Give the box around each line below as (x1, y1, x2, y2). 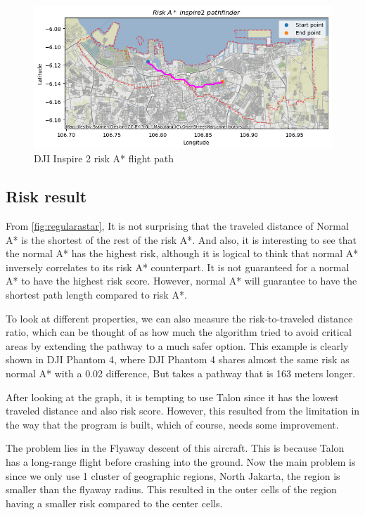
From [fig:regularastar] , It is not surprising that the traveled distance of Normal (6, 219, 349, 233)
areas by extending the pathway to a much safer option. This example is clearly (6, 338, 349, 353)
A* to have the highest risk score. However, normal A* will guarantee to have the (6, 273, 357, 288)
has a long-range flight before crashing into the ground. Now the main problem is (6, 454, 356, 469)
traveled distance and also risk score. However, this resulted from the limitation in (6, 403, 360, 418)
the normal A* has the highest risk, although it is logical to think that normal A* (6, 246, 359, 261)
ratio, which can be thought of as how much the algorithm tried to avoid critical (6, 325, 352, 339)
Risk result (6, 185, 87, 207)
